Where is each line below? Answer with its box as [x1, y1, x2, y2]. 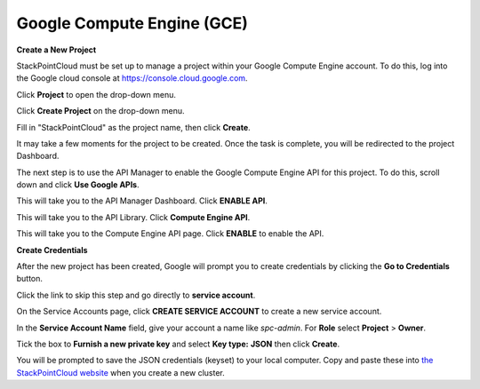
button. [16, 274, 44, 284]
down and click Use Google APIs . [16, 179, 140, 190]
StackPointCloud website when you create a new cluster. [16, 367, 226, 377]
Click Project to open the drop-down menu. [16, 89, 177, 99]
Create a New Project [16, 44, 97, 55]
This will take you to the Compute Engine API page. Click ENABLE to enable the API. [16, 228, 324, 239]
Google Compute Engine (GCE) [16, 13, 249, 33]
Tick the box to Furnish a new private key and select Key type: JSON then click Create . [16, 338, 340, 349]
